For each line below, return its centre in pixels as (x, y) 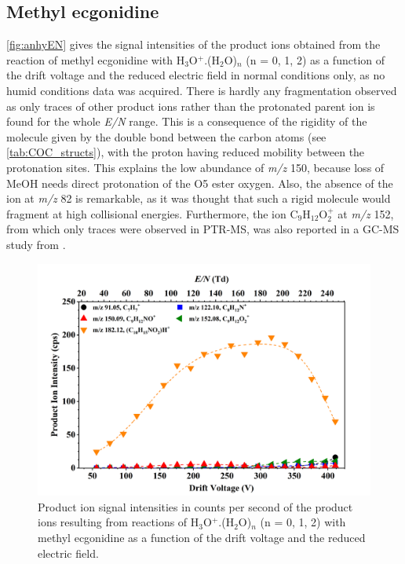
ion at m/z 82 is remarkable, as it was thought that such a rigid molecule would (199, 198)
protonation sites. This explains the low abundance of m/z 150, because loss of (195, 167)
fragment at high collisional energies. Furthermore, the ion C (152, 213)
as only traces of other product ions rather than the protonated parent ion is (191, 106)
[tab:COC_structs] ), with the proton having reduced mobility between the (186, 152)
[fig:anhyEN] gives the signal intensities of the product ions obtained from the (193, 44)
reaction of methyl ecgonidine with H (96, 59)
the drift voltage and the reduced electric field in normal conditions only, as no (196, 75)
